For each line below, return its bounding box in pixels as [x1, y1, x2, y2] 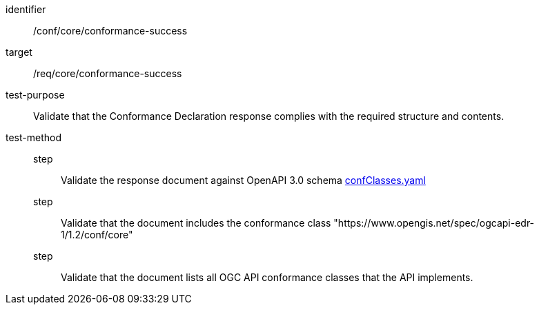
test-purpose [6, 89, 65, 101]
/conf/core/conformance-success [33, 25, 188, 37]
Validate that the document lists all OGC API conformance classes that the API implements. [61, 271, 473, 283]
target [6, 46, 32, 58]
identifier [6, 3, 46, 15]
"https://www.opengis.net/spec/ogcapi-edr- [333, 217, 535, 229]
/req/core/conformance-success [33, 68, 182, 79]
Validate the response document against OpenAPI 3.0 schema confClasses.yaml [61, 174, 426, 186]
